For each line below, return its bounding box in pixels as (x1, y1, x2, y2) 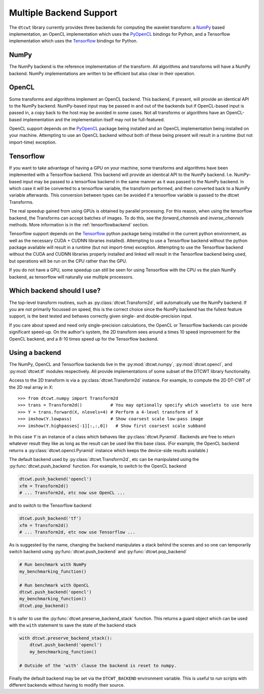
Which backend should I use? (9, 286, 101, 295)
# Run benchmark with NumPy (19, 562, 87, 567)
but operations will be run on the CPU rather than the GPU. (9, 258, 127, 264)
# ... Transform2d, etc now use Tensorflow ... (19, 529, 135, 535)
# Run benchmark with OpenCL (19, 582, 89, 588)
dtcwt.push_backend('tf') (19, 516, 82, 521)
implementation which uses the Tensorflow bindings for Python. (9, 38, 138, 44)
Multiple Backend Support (9, 7, 117, 18)
